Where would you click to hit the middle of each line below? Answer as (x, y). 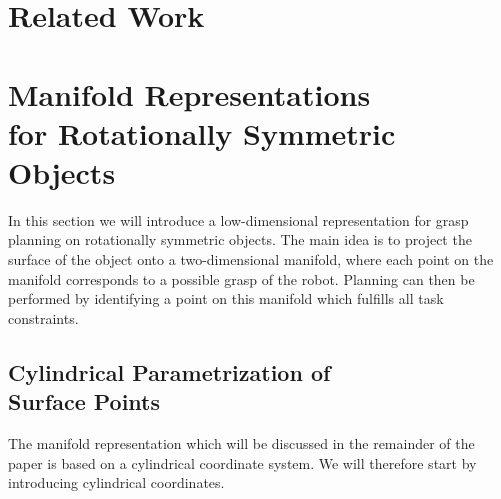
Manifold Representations (189, 93)
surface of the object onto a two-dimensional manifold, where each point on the (251, 259)
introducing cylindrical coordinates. (116, 482)
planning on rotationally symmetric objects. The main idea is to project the (240, 239)
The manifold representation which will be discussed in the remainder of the (241, 443)
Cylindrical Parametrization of (169, 371)
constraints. (43, 317)
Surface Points (84, 401)
